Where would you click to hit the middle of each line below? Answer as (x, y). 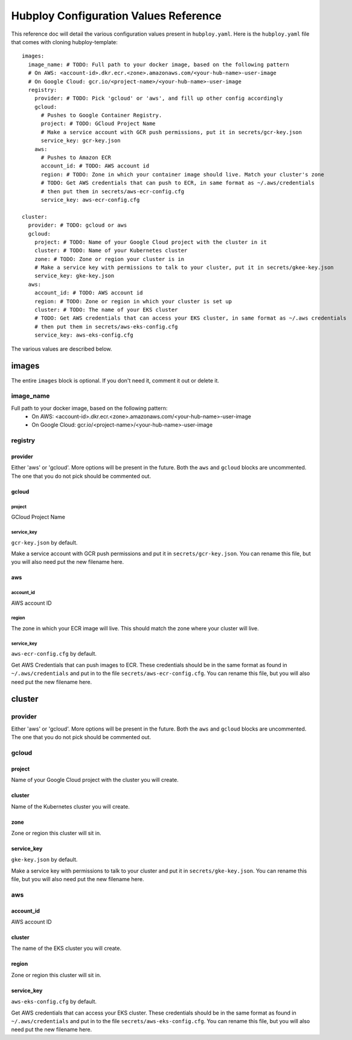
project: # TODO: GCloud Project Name (98, 124)
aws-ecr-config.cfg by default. (54, 654)
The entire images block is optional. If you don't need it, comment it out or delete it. (115, 380)
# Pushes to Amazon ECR (76, 158)
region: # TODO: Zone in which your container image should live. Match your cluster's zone (182, 174)
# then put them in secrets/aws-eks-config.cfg (106, 327)
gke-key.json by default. (44, 860)
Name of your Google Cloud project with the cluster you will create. (95, 780)
